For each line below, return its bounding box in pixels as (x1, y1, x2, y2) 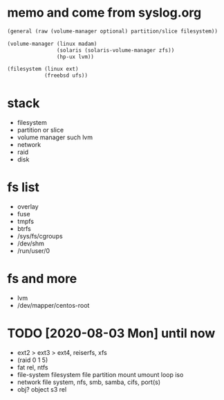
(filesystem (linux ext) (7, 66, 79, 73)
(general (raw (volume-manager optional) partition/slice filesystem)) (7, 28, 218, 35)
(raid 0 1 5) (17, 356, 48, 364)
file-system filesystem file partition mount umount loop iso (17, 370, 184, 379)
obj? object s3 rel (17, 385, 67, 393)
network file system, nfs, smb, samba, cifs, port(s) (17, 378, 161, 386)
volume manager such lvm (17, 133, 93, 141)
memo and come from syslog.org (7, 5, 202, 21)
